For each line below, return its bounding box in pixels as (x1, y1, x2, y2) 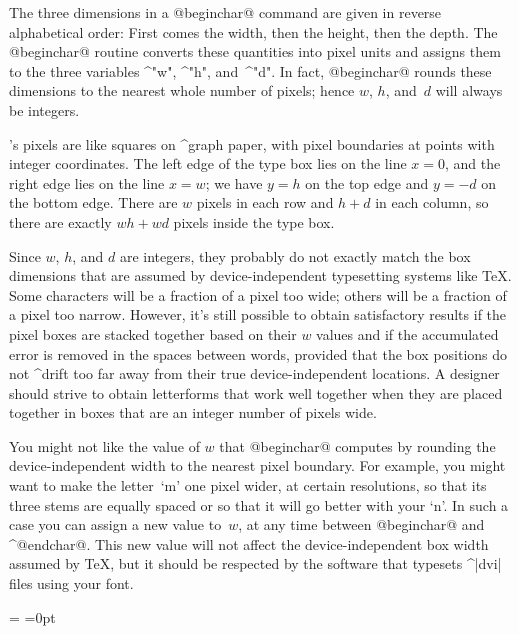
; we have (205, 172, 263, 193)
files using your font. (9, 573, 134, 594)
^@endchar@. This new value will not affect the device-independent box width (9, 533, 489, 554)
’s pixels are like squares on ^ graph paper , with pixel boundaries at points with (9, 133, 495, 154)
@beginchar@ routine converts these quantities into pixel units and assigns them (9, 41, 501, 62)
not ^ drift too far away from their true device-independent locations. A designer (9, 363, 500, 384)
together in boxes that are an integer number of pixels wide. (9, 402, 377, 423)
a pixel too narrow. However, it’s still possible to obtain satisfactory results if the (9, 304, 507, 325)
